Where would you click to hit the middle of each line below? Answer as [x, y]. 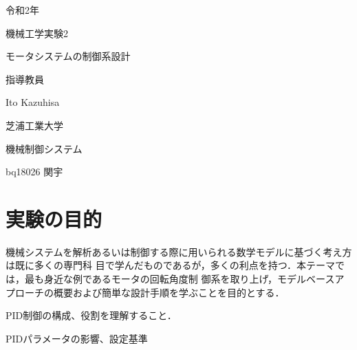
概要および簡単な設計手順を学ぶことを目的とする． [169, 292]
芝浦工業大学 [34, 125]
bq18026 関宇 [34, 172]
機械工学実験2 [37, 33]
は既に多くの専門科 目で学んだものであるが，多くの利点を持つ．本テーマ [170, 265]
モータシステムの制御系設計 [68, 56]
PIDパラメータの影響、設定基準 [77, 338]
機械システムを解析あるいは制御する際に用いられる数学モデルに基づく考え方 [179, 251]
